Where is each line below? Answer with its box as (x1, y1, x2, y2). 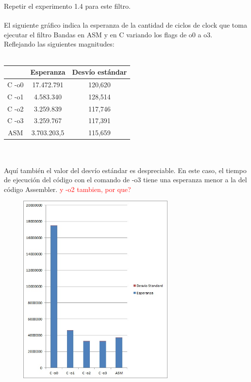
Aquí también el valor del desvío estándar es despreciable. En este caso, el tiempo (4, 165, 247, 175)
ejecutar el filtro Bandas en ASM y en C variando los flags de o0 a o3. (4, 29, 213, 39)
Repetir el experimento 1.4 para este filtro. (4, 1, 131, 11)
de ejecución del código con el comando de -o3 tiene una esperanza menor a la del (4, 175, 247, 185)
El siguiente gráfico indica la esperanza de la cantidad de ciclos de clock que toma (4, 20, 247, 30)
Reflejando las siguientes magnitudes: (4, 39, 115, 49)
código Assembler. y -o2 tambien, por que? (4, 184, 131, 194)
